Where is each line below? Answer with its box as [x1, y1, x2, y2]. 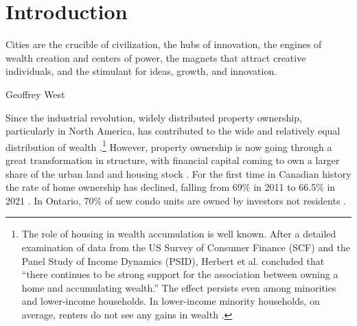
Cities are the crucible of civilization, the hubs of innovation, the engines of [5, 37, 322, 51]
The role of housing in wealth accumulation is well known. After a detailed [21, 226, 336, 241]
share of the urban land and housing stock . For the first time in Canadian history [5, 166, 352, 181]
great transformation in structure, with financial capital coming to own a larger [5, 152, 340, 167]
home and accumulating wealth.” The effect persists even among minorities [21, 280, 336, 294]
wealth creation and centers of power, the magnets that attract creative [5, 50, 306, 65]
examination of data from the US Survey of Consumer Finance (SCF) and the [21, 240, 350, 254]
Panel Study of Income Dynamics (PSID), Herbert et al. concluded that [21, 253, 325, 268]
